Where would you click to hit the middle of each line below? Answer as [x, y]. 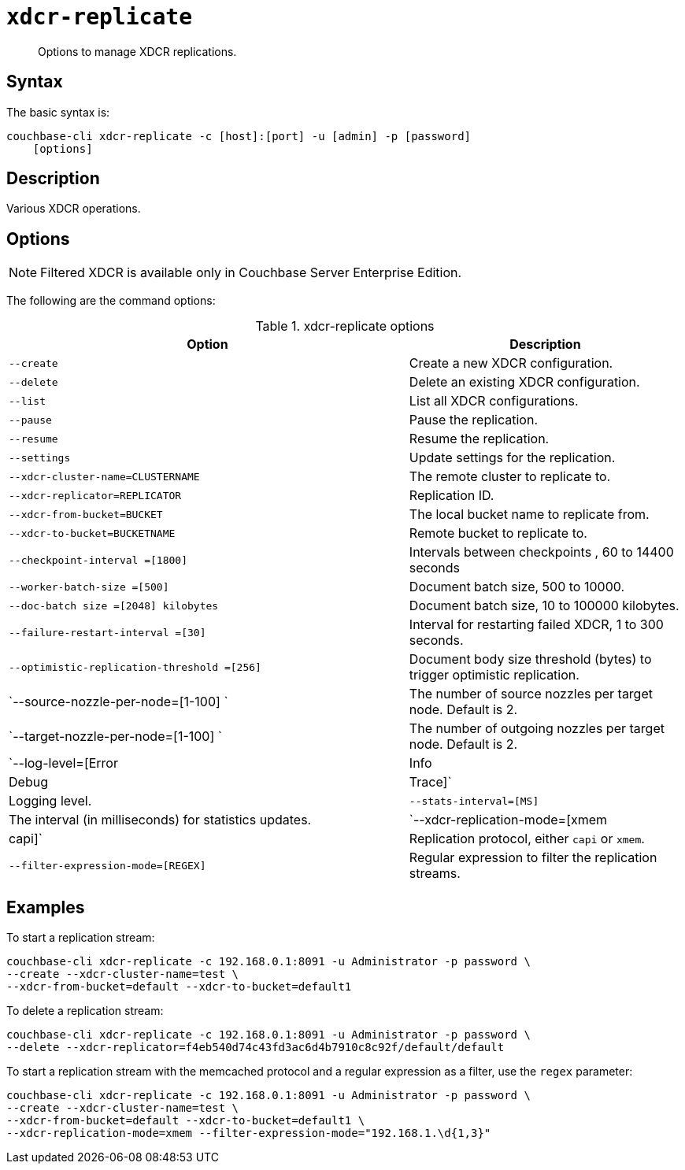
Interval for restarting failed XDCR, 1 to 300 [536, 625]
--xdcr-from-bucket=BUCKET [86, 514]
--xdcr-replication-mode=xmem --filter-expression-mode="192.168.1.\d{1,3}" [249, 1133]
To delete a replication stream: [85, 1011]
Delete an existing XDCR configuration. [524, 382]
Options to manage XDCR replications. [137, 51]
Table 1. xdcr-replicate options [345, 326]
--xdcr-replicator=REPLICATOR [95, 495]
